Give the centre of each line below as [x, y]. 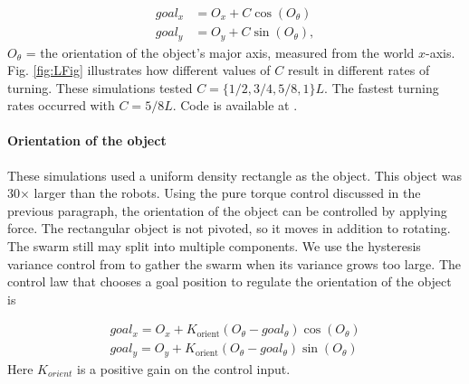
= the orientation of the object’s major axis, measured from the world [220, 52]
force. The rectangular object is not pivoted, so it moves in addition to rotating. [229, 228]
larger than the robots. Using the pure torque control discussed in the [227, 193]
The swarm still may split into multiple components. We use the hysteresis [214, 246]
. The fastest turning [382, 87]
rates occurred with [61, 105]
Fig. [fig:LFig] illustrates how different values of [139, 70]
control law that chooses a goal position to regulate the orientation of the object [230, 281]
